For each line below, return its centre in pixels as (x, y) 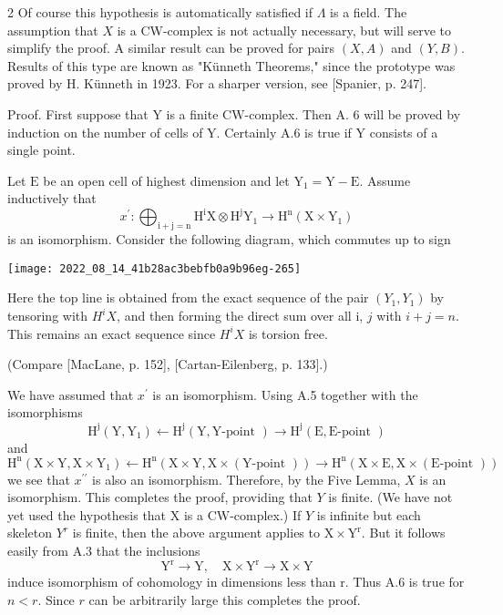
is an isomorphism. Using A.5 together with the (285, 394)
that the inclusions (148, 551)
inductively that (52, 198)
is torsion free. (288, 333)
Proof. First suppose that (78, 113)
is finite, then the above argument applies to (196, 533)
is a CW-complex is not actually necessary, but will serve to (284, 30)
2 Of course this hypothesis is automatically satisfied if (160, 12)
